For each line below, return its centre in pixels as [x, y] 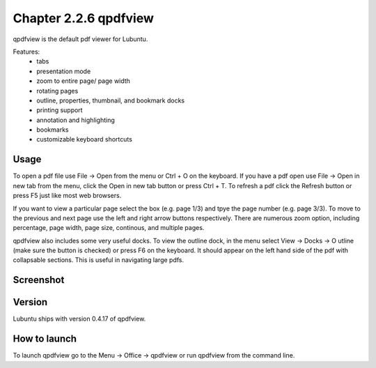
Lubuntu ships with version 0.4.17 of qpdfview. [79, 319]
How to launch [45, 339]
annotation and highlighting [76, 120]
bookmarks [53, 130]
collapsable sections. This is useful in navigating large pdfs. [99, 260]
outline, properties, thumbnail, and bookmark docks [110, 100]
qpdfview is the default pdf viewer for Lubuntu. [80, 39]
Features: [26, 52]
